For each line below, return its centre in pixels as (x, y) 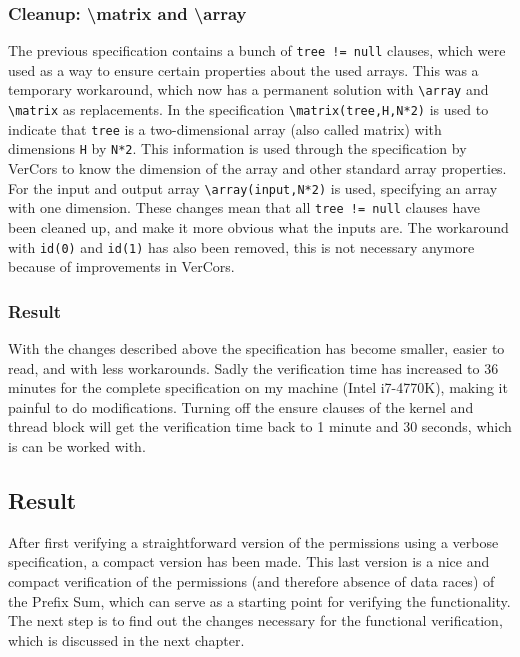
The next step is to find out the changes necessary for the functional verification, (255, 620)
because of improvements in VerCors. (121, 266)
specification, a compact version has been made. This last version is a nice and (249, 561)
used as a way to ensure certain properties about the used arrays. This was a (243, 69)
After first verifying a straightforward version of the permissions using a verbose (253, 541)
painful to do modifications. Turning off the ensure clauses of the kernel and (241, 406)
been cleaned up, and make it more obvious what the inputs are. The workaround (258, 227)
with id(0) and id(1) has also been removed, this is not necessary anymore (241, 246)
